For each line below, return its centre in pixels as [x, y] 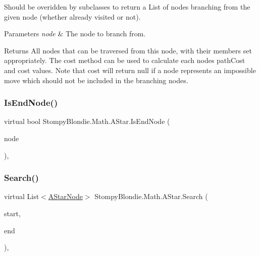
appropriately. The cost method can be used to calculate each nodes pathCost [125, 60]
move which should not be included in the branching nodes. [96, 80]
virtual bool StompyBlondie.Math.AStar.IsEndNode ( [87, 121]
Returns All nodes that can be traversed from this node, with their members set [128, 50]
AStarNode [65, 196]
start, [12, 213]
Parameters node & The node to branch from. [75, 34]
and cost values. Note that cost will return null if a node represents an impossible [130, 70]
